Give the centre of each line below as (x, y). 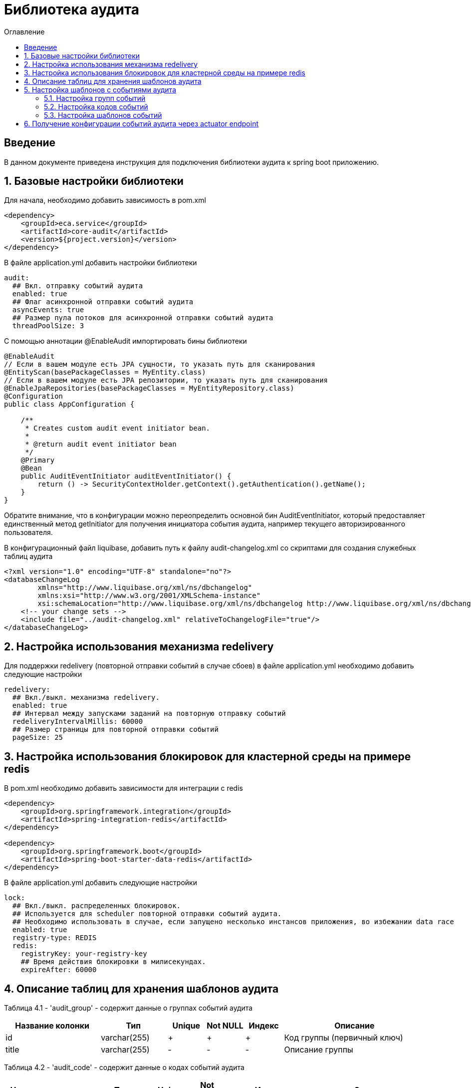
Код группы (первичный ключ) (344, 1037)
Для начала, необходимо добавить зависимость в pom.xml (105, 200)
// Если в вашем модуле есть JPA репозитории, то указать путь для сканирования (166, 380)
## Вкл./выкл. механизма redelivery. (86, 698)
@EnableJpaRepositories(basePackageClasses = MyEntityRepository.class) (149, 388)
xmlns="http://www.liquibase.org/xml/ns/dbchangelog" (145, 588)
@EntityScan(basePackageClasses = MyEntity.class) (105, 372)
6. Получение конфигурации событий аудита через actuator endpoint (141, 123)
